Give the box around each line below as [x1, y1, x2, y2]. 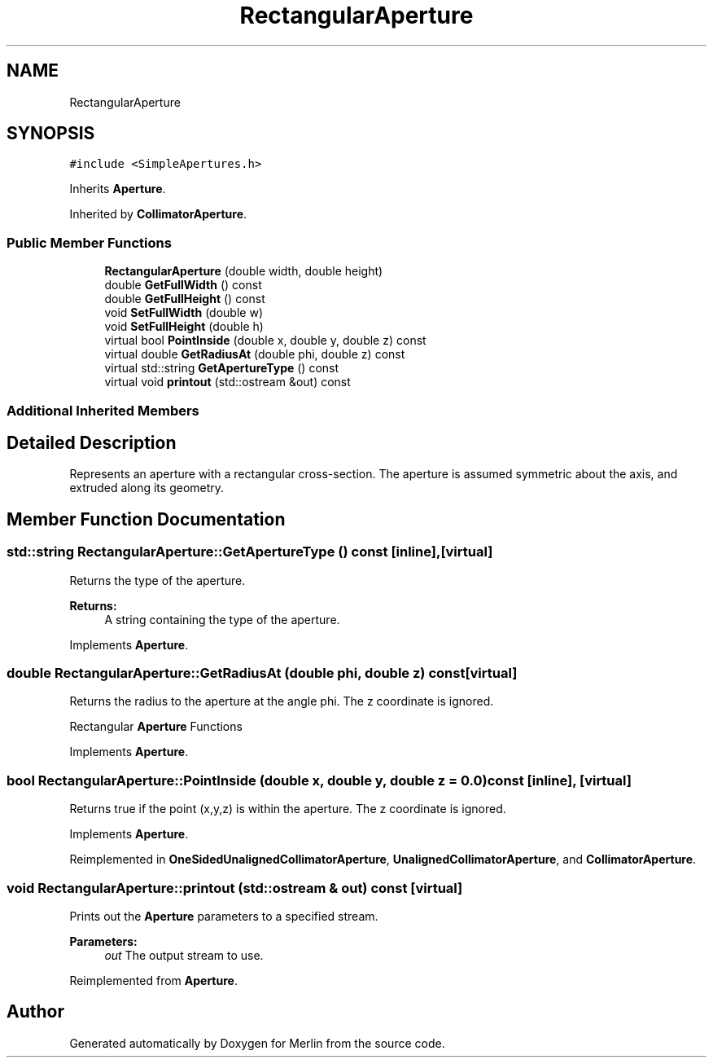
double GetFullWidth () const [104, 278, 262, 292]
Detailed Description [7, 432, 177, 453]
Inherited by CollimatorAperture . [69, 207, 247, 222]
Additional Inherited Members [7, 402, 199, 419]
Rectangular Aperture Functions [69, 719, 243, 734]
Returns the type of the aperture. [69, 573, 246, 587]
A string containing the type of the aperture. [104, 612, 340, 627]
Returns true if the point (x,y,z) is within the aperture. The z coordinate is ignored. [69, 802, 506, 816]
